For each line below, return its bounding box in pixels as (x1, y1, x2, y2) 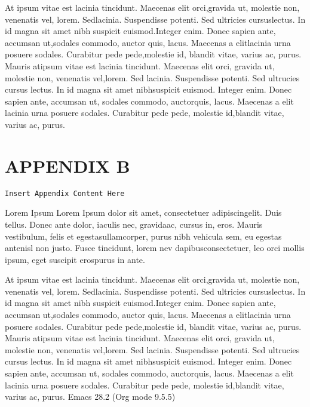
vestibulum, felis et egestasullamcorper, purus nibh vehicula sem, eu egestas (5, 229, 282, 242)
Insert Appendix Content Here (5, 189, 125, 198)
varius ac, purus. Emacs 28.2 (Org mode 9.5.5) (5, 390, 176, 403)
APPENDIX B (5, 153, 130, 178)
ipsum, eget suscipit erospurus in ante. (5, 253, 145, 265)
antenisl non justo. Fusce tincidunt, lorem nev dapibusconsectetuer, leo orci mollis (5, 241, 305, 254)
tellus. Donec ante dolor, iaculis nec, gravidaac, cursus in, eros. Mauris (5, 218, 263, 230)
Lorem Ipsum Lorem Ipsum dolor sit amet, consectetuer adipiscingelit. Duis (5, 206, 282, 219)
